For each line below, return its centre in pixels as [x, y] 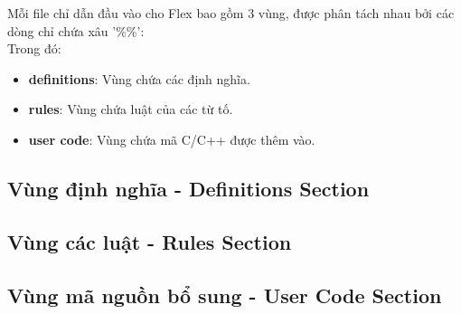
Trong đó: [34, 48]
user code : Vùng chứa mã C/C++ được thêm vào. [172, 139]
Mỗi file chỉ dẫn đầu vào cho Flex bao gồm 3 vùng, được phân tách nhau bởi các [231, 13]
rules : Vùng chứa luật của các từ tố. [131, 109]
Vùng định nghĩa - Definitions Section [188, 188]
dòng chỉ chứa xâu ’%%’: [76, 30]
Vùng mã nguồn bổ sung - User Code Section [225, 295]
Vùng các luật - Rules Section [150, 241]
